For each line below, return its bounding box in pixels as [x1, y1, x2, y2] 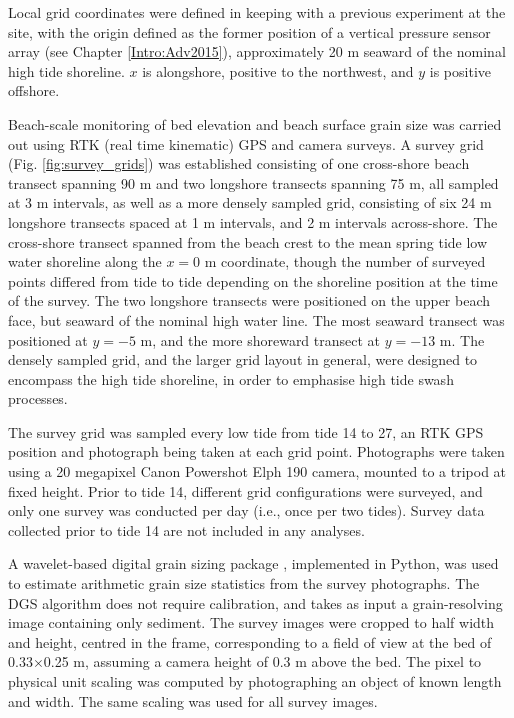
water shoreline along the [8, 251, 162, 272]
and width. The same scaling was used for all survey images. [8, 690, 378, 711]
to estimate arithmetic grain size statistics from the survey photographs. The [8, 573, 480, 594]
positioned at [8, 329, 88, 350]
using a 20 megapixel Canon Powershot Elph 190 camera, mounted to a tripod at [8, 461, 507, 482]
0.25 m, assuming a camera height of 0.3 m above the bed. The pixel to [43, 651, 482, 672]
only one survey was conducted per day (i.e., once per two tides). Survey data [8, 500, 485, 521]
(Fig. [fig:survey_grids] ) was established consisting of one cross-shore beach [8, 153, 470, 174]
